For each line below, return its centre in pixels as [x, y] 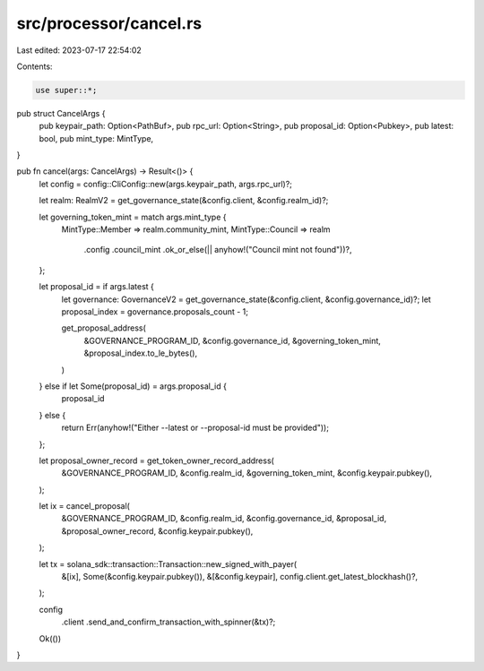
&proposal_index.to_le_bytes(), [140, 353]
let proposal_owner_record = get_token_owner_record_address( [157, 460]
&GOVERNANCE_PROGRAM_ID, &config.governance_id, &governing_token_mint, [232, 340]
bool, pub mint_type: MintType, [96, 138]
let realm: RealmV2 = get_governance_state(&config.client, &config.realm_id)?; [184, 201]
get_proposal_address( [104, 328]
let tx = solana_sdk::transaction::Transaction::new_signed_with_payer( [168, 563]
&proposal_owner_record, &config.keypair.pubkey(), [157, 531]
